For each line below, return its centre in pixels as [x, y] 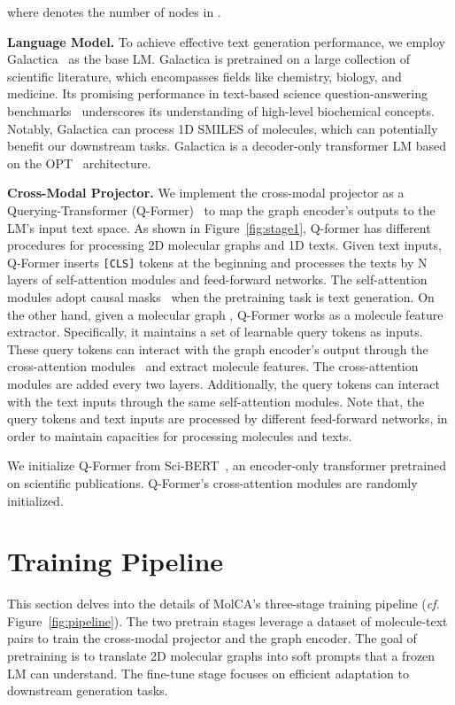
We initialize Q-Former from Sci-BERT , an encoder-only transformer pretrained [227, 465]
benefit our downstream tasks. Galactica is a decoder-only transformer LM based [227, 146]
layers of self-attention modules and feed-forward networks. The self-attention [217, 279]
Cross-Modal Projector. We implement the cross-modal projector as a [206, 193]
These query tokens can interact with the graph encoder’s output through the [218, 349]
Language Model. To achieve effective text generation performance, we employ [226, 41]
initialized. [35, 500]
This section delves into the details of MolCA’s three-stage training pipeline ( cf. [224, 604]
